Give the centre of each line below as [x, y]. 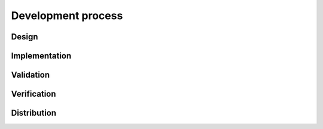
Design [25, 37]
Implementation [41, 56]
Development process [67, 16]
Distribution [34, 113]
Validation [31, 75]
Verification [33, 94]
